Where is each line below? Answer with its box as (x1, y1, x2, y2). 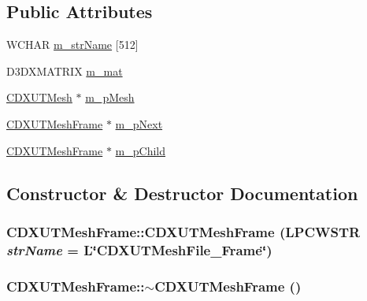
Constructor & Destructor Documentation (6, 180, 358, 205)
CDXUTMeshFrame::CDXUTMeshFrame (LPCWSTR (6, 221, 361, 241)
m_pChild (115, 142, 165, 158)
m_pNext (115, 115, 163, 132)
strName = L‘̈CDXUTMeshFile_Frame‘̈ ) (6, 240, 272, 259)
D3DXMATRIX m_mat (6, 62, 123, 79)
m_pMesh (85, 89, 135, 106)
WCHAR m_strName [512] (6, 36, 139, 53)
